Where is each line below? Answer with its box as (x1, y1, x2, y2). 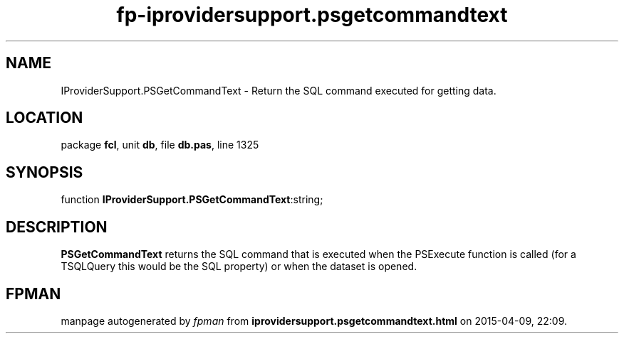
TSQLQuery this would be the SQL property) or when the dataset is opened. (61, 260, 417, 273)
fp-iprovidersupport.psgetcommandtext (116, 3, 508, 27)
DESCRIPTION (6, 217, 108, 236)
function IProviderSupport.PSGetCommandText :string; (61, 193, 323, 206)
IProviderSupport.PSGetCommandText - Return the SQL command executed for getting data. (61, 84, 496, 97)
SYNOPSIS (6, 163, 83, 181)
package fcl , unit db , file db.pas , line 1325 (61, 139, 259, 151)
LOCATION (6, 109, 83, 127)
